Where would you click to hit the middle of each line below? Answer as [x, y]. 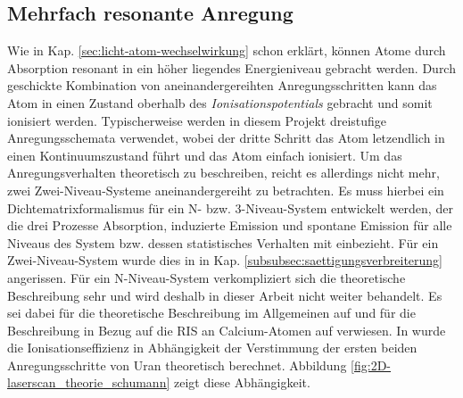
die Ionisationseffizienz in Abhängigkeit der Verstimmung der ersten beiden [212, 348]
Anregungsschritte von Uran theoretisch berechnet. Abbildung [177, 365]
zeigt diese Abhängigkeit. [242, 382]
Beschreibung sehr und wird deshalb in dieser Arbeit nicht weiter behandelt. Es [225, 295]
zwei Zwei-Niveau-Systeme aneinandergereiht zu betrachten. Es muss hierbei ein [226, 190]
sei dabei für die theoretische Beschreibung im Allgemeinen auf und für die [211, 313]
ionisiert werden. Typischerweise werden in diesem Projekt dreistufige [197, 120]
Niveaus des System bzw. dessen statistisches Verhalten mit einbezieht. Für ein [223, 242]
